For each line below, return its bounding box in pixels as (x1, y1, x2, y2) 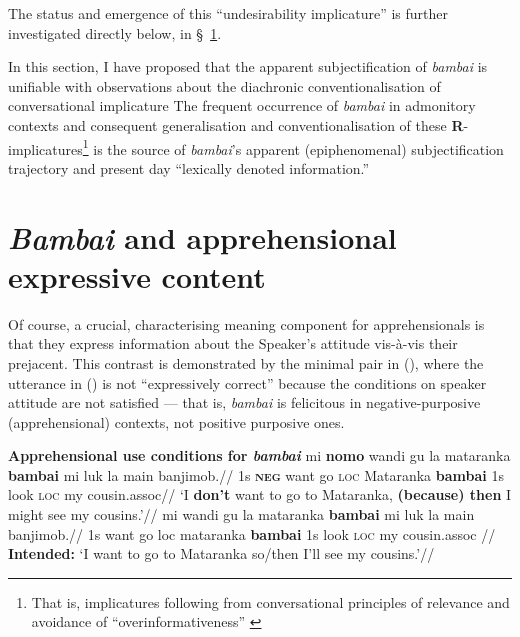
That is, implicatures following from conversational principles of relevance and (31, 591, 510, 612)
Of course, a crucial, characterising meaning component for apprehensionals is (8, 313, 485, 334)
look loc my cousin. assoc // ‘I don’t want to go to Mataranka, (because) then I (8, 484, 512, 505)
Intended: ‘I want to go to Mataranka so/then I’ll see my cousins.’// (8, 543, 435, 564)
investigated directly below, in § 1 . (8, 22, 222, 43)
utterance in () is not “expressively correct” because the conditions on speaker (8, 372, 487, 393)
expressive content (8, 255, 266, 296)
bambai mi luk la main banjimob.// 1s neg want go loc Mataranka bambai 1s (8, 464, 504, 485)
